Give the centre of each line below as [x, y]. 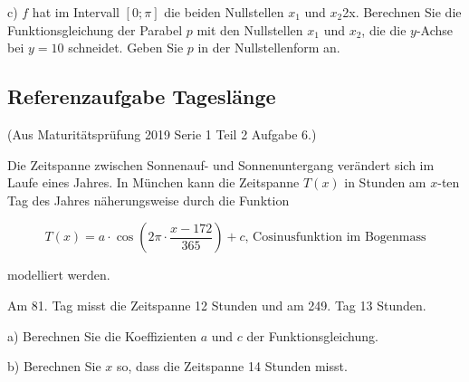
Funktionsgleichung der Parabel [95, 29]
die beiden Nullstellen [224, 12]
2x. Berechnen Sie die [402, 12]
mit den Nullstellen [250, 29]
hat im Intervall [76, 12]
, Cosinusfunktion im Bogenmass [335, 238]
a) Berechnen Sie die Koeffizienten [102, 335]
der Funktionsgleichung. [312, 335]
